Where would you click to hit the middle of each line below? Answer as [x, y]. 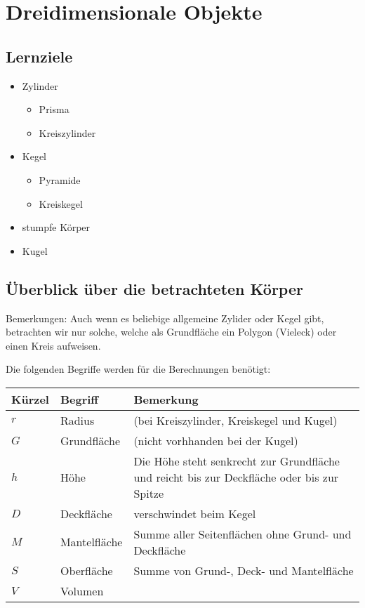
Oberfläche [86, 570]
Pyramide [60, 179]
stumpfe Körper [56, 227]
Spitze [149, 493]
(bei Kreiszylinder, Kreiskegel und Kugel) [235, 420]
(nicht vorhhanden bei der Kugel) [216, 440]
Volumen [82, 590]
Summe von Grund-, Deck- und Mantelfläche [244, 570]
